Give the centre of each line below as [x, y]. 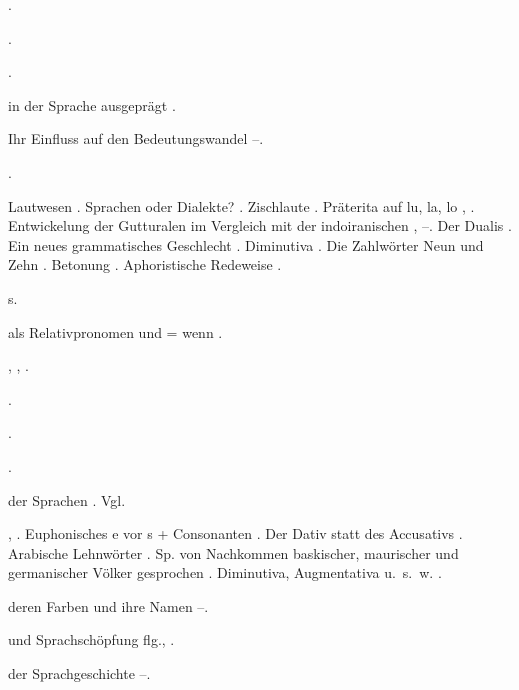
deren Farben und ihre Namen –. [108, 605]
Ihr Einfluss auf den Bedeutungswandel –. [136, 138]
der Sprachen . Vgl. [67, 499]
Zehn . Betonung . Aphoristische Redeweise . [145, 264]
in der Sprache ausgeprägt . [92, 104]
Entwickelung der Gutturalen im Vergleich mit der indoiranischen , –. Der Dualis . [260, 225]
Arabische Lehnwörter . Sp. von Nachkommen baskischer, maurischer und [233, 552]
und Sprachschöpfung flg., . [91, 639]
